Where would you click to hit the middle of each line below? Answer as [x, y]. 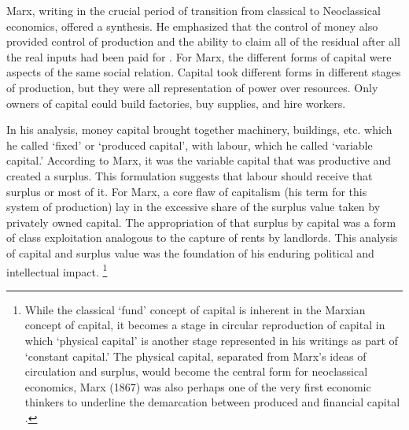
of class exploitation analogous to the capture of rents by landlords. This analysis [202, 237]
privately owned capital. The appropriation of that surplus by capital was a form [201, 222]
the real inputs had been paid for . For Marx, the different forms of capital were [199, 56]
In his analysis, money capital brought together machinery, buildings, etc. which [199, 130]
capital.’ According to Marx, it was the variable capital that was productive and [199, 160]
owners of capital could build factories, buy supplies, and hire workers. [176, 103]
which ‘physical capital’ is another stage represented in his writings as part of [211, 340]
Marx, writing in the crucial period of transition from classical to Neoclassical [193, 10]
